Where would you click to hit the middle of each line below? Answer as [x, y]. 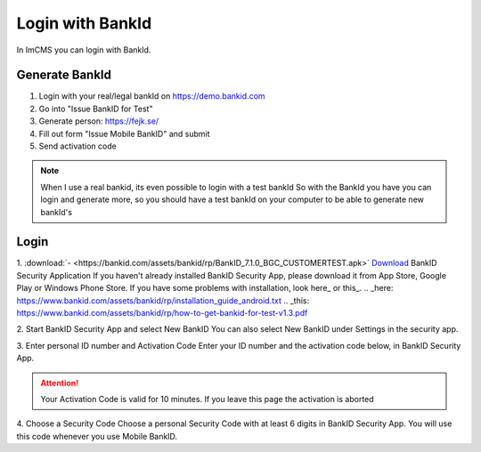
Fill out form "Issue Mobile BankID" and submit [124, 133]
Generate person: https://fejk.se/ [99, 121]
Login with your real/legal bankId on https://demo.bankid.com [152, 96]
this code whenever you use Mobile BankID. [97, 436]
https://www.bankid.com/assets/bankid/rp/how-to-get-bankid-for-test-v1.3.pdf [162, 313]
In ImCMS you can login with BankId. [84, 50]
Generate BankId [64, 75]
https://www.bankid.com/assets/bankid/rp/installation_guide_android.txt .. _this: [163, 300]
